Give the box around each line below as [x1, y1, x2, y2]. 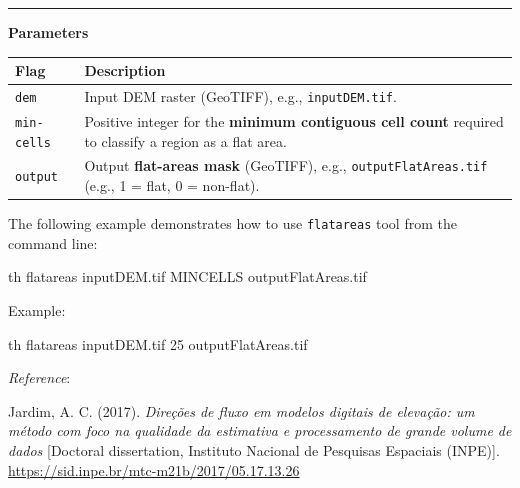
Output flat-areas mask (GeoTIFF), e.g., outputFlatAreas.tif [84, 155, 488, 176]
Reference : [8, 367, 71, 388]
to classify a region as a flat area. [84, 130, 287, 151]
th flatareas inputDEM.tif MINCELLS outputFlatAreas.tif [8, 266, 367, 287]
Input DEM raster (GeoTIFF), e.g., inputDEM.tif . [84, 85, 397, 106]
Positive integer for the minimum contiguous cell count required [84, 110, 504, 131]
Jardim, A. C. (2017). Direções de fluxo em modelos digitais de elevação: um [8, 400, 475, 421]
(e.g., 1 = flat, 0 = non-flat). [84, 175, 260, 196]
